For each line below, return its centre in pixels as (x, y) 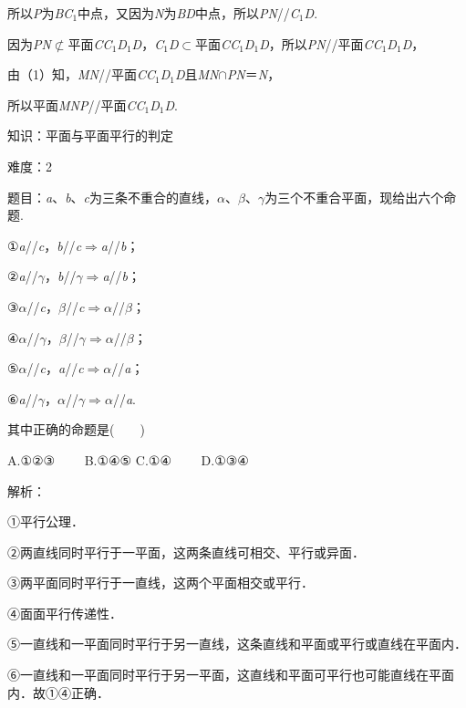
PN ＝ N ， (254, 74)
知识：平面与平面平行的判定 (90, 135)
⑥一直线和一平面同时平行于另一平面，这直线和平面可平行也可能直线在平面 (231, 675)
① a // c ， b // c (45, 245)
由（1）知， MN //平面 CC (82, 74)
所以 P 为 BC (40, 13)
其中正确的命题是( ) (76, 429)
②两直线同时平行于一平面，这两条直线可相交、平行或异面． (186, 552)
